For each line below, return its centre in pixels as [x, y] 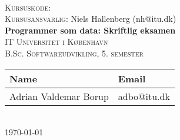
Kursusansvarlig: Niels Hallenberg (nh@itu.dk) [91, 19]
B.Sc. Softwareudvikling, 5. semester [74, 53]
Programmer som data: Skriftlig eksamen [90, 30]
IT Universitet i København [56, 41]
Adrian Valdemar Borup [59, 96]
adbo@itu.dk [144, 96]
